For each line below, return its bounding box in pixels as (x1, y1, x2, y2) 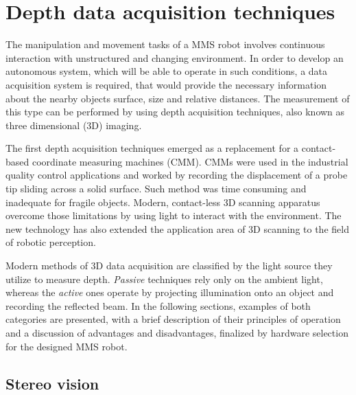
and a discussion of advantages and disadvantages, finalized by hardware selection (5, 326, 348, 339)
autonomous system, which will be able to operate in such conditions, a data (5, 64, 328, 78)
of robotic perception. (5, 235, 96, 249)
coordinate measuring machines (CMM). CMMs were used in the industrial (32, 154, 348, 168)
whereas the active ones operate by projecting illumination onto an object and (5, 285, 334, 300)
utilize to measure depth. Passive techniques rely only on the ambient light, (5, 271, 323, 286)
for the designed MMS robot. (5, 339, 128, 353)
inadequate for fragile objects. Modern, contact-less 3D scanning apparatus (5, 194, 320, 209)
